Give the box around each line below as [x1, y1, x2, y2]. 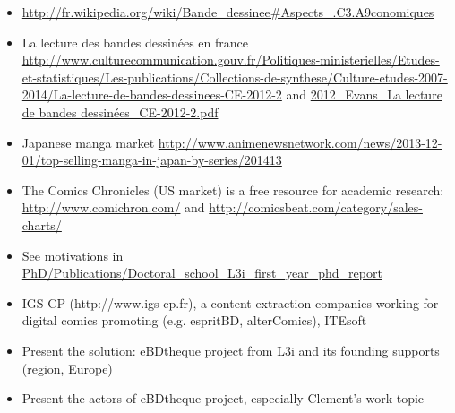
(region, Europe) [21, 358, 113, 377]
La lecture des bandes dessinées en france [21, 32, 249, 51]
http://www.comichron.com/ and [21, 198, 205, 217]
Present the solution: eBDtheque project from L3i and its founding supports [21, 340, 440, 359]
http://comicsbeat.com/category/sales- [209, 198, 423, 217]
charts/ [21, 215, 62, 234]
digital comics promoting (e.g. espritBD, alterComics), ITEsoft [21, 311, 367, 330]
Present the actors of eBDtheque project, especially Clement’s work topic [21, 389, 425, 408]
